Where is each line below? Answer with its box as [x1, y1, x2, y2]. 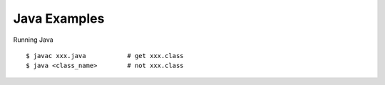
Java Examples [13, 11, 105, 26]
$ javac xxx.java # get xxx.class [26, 52, 185, 59]
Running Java [13, 35, 53, 44]
